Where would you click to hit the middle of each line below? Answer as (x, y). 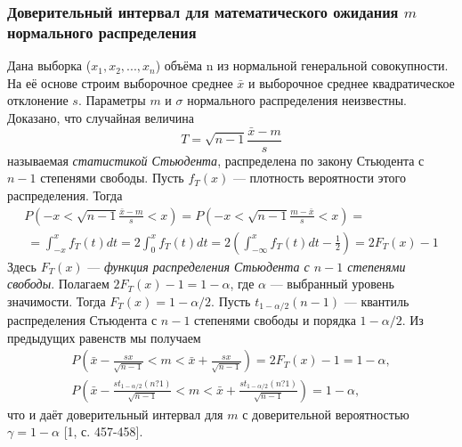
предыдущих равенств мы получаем (104, 337)
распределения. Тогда (65, 195)
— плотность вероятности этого (319, 178)
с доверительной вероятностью (326, 414)
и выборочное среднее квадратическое (352, 82)
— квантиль (377, 301)
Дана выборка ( (49, 65)
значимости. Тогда (57, 301)
